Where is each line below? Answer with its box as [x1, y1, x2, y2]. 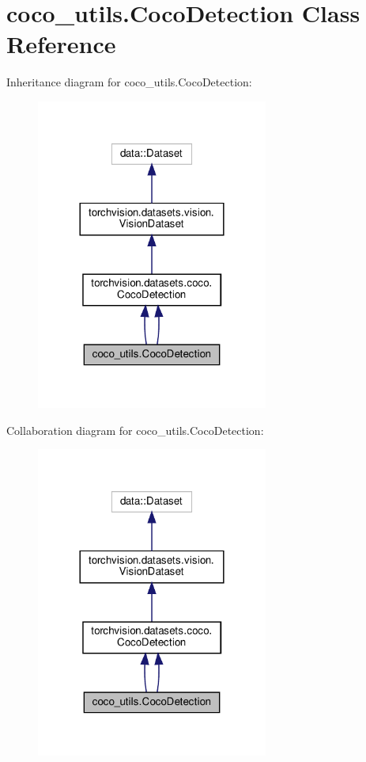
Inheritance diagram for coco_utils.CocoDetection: [6, 74, 252, 90]
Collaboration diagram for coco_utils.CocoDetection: [6, 421, 264, 438]
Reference [6, 28, 116, 60]
